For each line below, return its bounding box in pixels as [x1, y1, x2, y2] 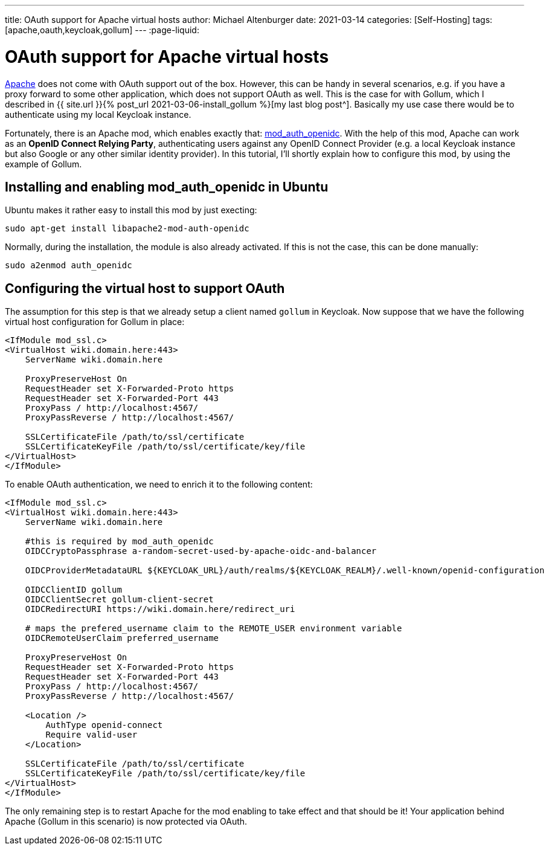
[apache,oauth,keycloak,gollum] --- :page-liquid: [5, 25, 199, 35]
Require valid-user [45, 730, 138, 740]
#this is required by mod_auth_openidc [25, 536, 214, 547]
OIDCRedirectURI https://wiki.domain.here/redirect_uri [25, 604, 295, 614]
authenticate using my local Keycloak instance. [5, 109, 191, 120]
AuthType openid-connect [45, 720, 163, 730]
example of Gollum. [5, 158, 82, 169]
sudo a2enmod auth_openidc [5, 260, 132, 271]
